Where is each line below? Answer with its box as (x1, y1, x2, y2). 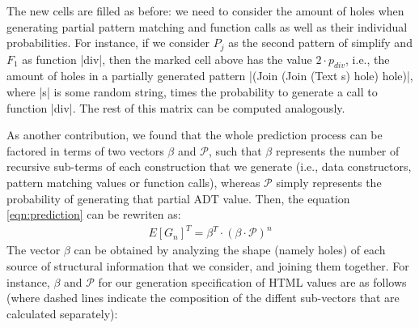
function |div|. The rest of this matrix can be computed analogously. (6, 99, 345, 116)
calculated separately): (6, 305, 118, 322)
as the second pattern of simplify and (228, 34, 413, 51)
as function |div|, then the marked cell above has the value (22, 50, 312, 67)
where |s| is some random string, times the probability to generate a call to (6, 83, 378, 100)
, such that (208, 142, 262, 159)
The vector (6, 241, 61, 258)
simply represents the (276, 174, 382, 190)
